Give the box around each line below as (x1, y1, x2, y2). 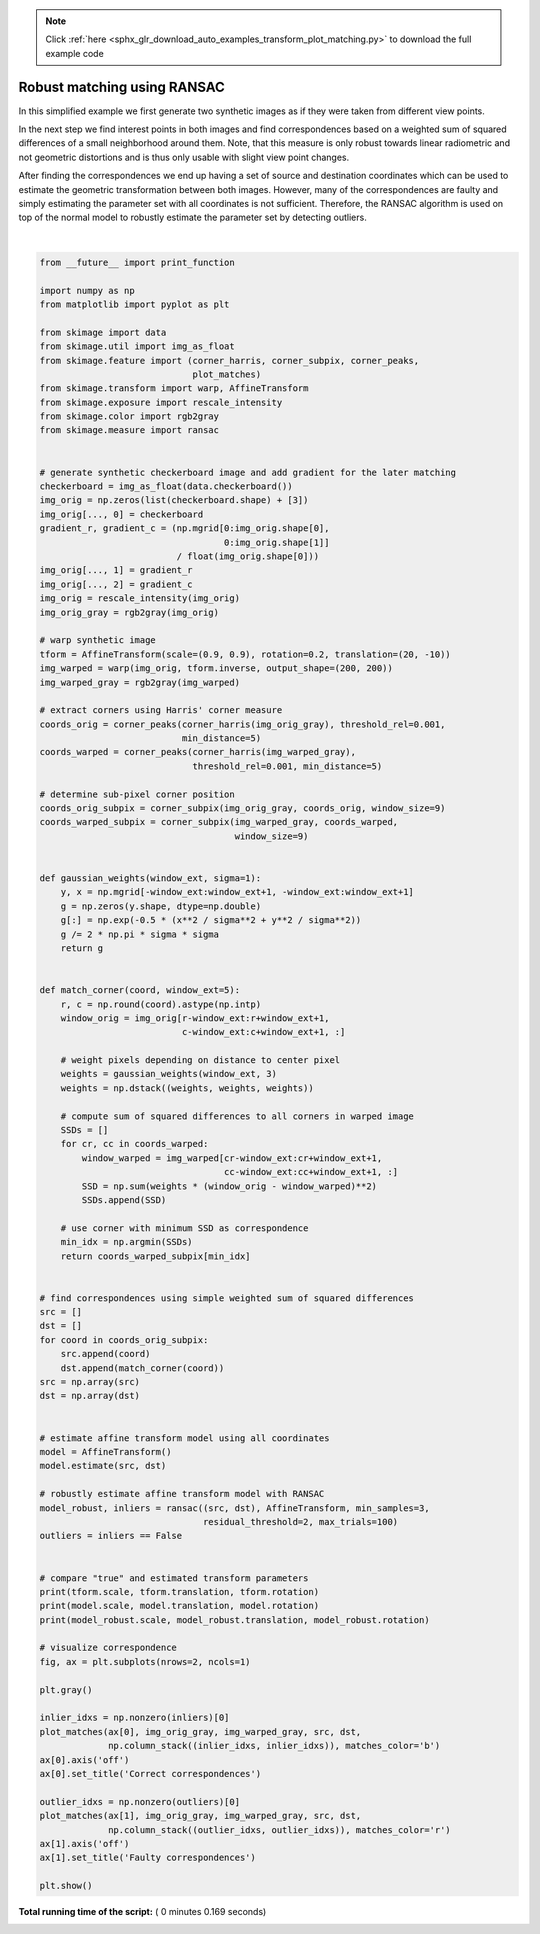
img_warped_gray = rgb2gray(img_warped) (39, 676, 240, 688)
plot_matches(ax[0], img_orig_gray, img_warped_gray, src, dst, (39, 1726, 362, 1737)
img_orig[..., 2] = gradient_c (39, 578, 194, 590)
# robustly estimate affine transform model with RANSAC (39, 1488, 325, 1500)
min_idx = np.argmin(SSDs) (60, 1236, 194, 1248)
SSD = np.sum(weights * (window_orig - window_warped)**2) (81, 1180, 378, 1192)
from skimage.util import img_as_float (39, 341, 235, 352)
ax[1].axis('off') (39, 1838, 130, 1849)
